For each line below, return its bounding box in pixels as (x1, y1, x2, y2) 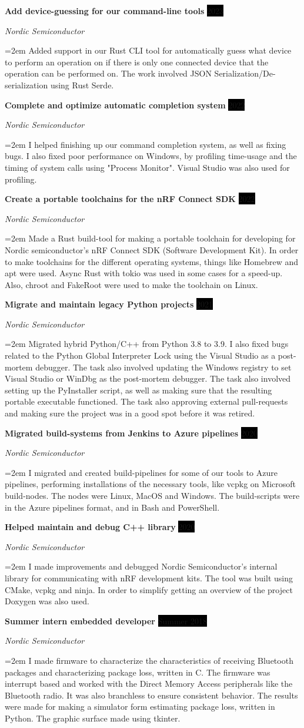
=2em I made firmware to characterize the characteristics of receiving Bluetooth (5, 654, 293, 666)
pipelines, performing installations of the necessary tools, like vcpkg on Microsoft (5, 478, 296, 490)
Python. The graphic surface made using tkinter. (5, 712, 181, 724)
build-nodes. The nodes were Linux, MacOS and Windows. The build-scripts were (5, 489, 300, 501)
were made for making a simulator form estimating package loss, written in (5, 700, 275, 713)
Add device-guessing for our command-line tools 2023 (5, 5, 224, 16)
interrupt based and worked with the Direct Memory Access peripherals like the (5, 677, 293, 690)
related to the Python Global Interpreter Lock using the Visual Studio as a (5, 349, 276, 362)
